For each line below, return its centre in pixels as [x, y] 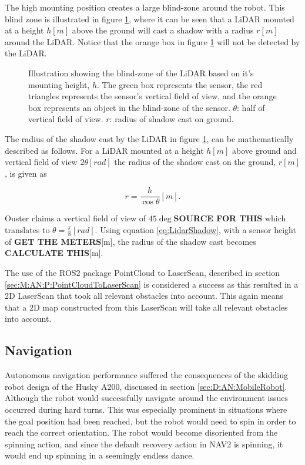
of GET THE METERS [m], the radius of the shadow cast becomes [130, 241]
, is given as [26, 173]
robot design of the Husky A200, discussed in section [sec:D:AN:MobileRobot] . [146, 386]
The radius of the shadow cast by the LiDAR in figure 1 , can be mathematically [149, 138]
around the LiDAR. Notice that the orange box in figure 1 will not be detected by [152, 41]
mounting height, [59, 84]
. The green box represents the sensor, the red [180, 84]
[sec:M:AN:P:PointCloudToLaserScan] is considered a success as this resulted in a [152, 284]
